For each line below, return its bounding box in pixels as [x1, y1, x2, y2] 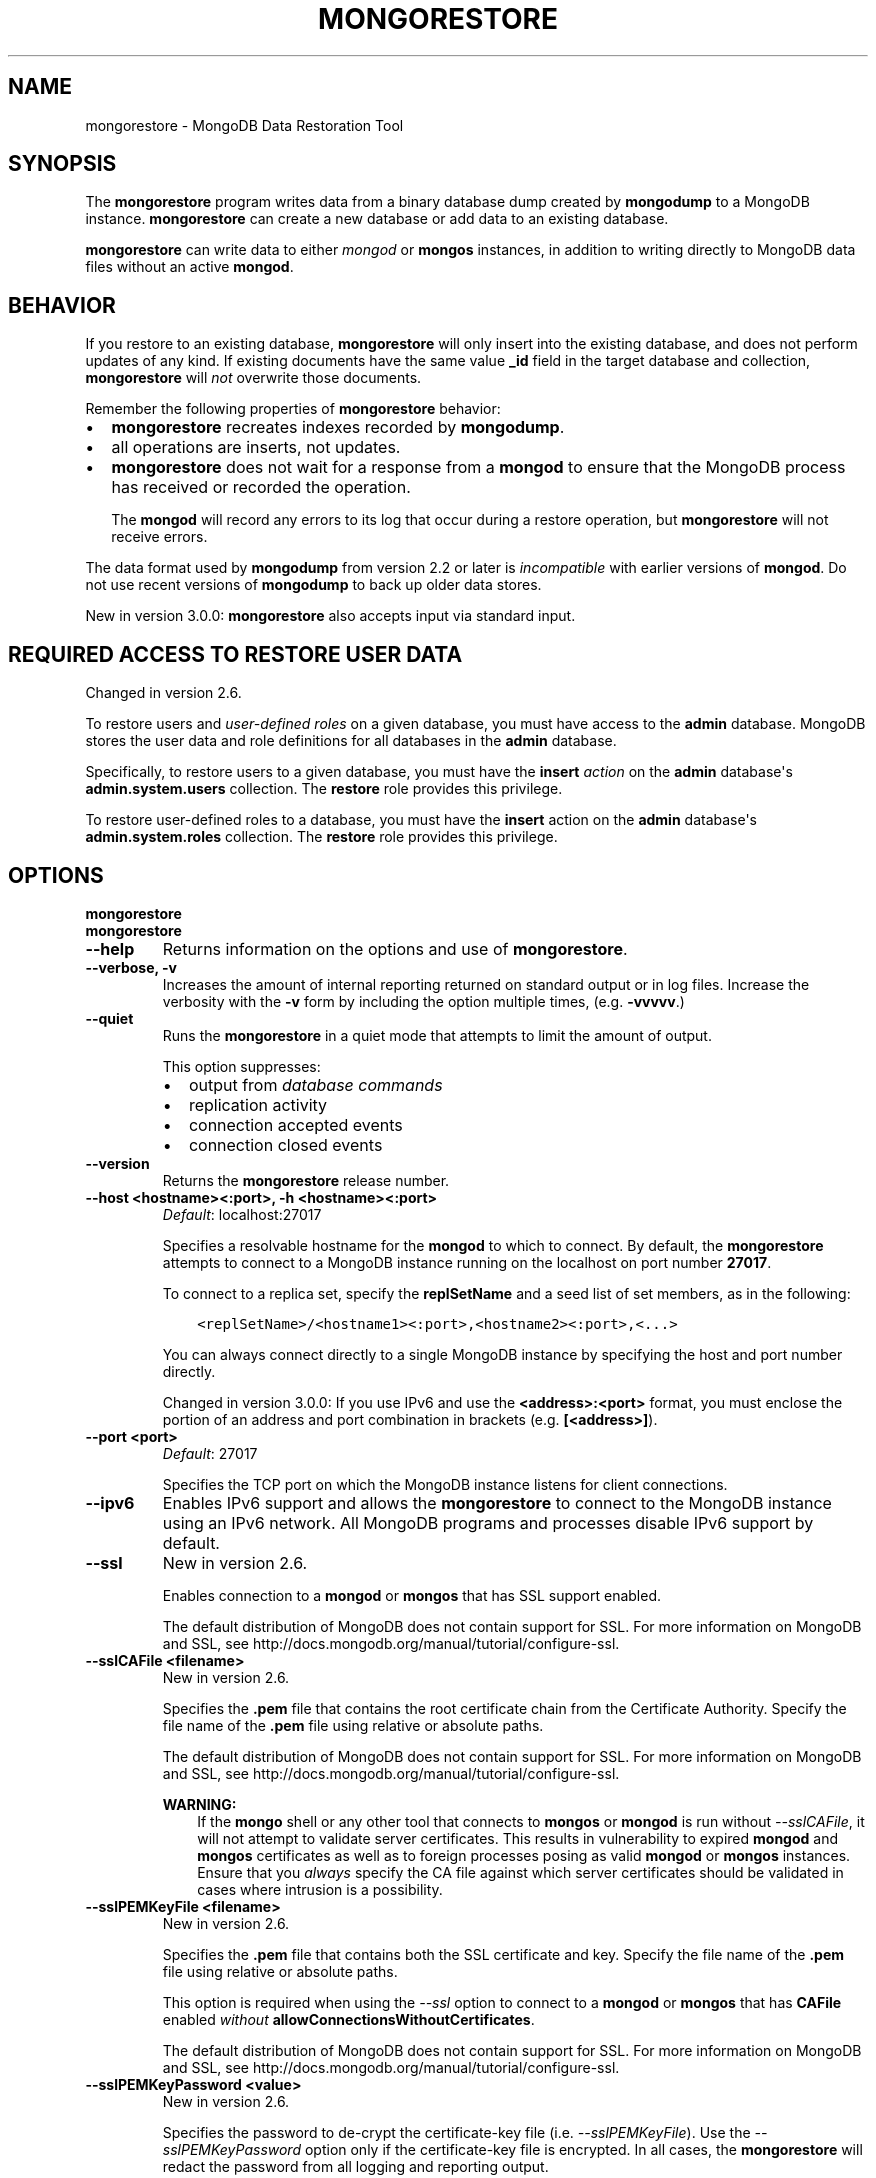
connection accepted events [188, 1114, 403, 1135]
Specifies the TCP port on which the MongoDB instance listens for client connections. [162, 1475, 728, 1493]
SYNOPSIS [8, 151, 117, 177]
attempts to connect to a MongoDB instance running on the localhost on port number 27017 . [162, 1253, 772, 1271]
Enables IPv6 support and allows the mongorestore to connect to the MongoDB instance [162, 1492, 832, 1513]
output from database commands [188, 1074, 443, 1095]
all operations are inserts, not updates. [111, 437, 401, 458]
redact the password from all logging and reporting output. [162, 2157, 549, 2175]
